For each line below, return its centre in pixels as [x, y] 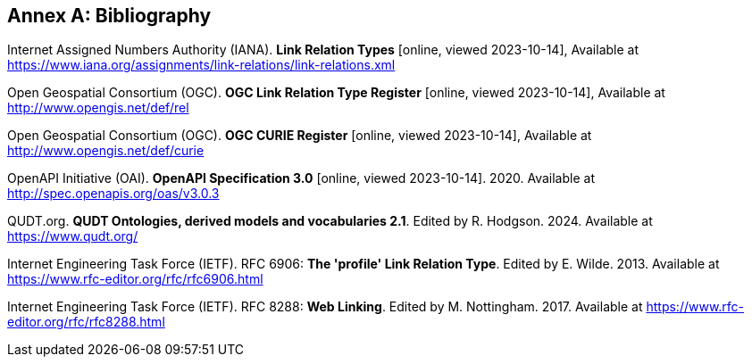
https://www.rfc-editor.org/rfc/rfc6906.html [135, 279]
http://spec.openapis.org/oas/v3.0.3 [113, 194]
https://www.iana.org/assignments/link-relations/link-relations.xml [201, 65]
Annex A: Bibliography [109, 16]
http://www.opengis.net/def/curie [106, 151]
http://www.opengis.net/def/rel [98, 108]
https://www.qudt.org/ [73, 236]
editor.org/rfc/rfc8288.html [86, 322]
